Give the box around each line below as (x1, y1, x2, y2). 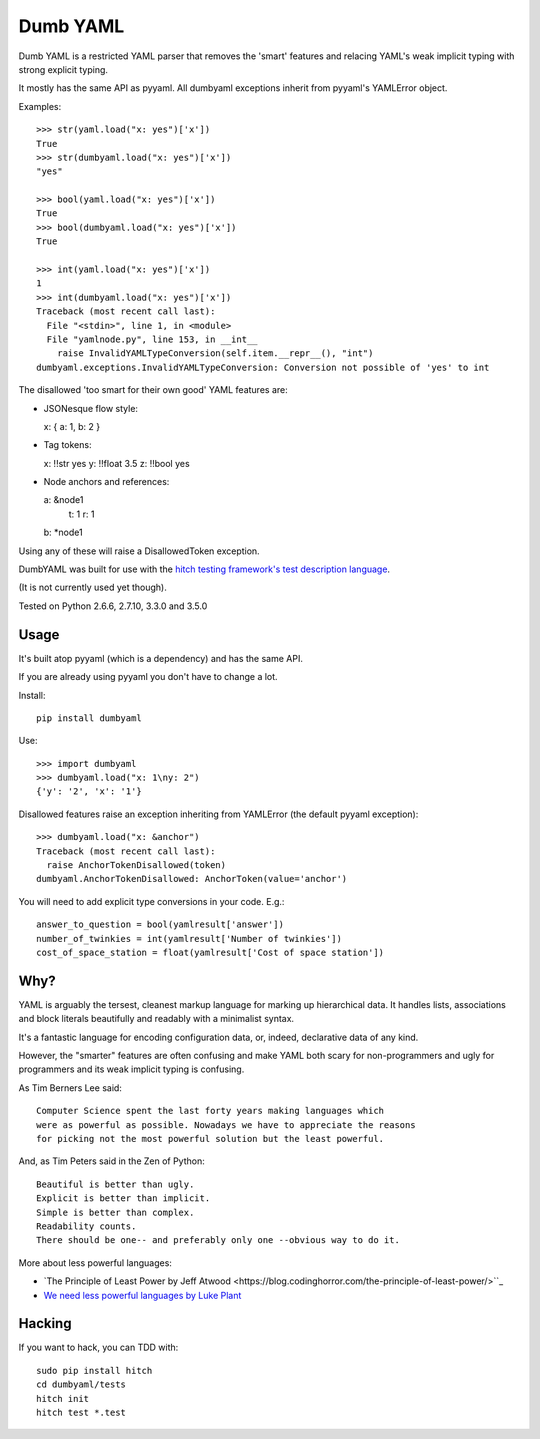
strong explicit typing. (18, 63, 109, 75)
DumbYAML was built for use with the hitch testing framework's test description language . (18, 563, 390, 575)
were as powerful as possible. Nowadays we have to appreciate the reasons (36, 1119, 416, 1130)
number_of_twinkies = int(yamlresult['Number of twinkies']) (36, 933, 342, 944)
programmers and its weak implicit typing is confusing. (18, 1063, 245, 1075)
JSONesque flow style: (43, 402, 139, 414)
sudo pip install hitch (36, 1365, 153, 1376)
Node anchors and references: (43, 476, 170, 488)
